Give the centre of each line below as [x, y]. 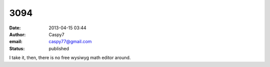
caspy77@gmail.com [70, 42]
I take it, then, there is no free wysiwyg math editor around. [70, 58]
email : [16, 42]
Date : [15, 28]
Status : [17, 48]
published [59, 48]
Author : [17, 34]
